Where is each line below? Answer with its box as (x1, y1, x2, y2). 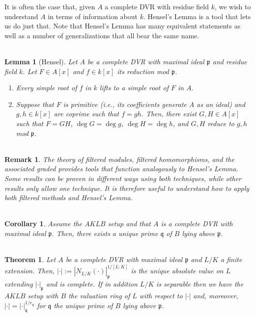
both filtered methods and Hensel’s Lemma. (4, 192, 133, 203)
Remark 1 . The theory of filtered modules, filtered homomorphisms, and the (4, 154, 234, 164)
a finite (221, 254, 242, 264)
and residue (212, 56, 247, 66)
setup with (28, 290, 58, 300)
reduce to (207, 118, 234, 128)
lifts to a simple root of (99, 82, 169, 93)
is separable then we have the (156, 278, 244, 289)
